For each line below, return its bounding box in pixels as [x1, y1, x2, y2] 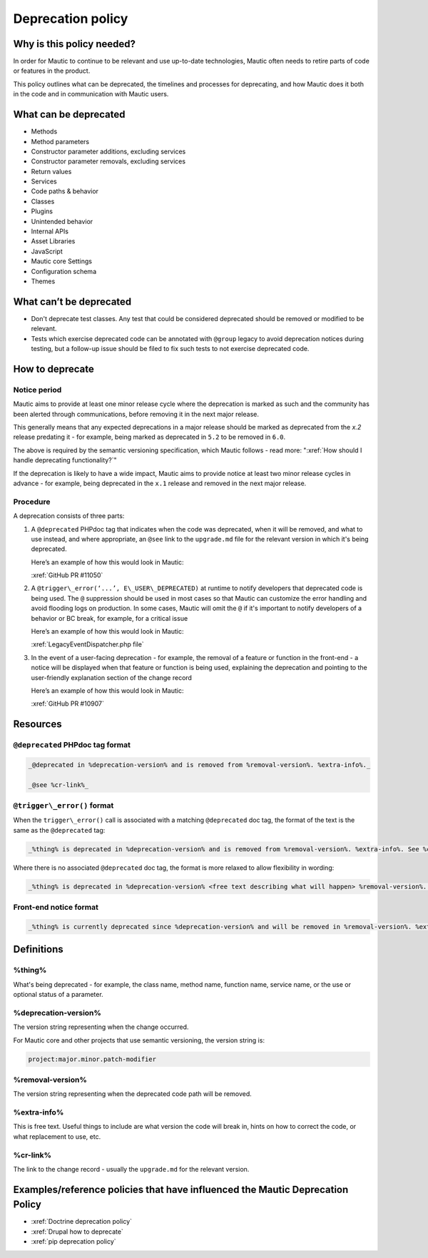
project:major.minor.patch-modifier [28, 1055, 157, 1063]
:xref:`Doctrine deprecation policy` [31, 1217, 132, 1226]
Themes [31, 277, 56, 285]
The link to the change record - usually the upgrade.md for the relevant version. [13, 1165, 250, 1173]
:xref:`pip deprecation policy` [31, 1237, 117, 1246]
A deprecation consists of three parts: [13, 512, 125, 520]
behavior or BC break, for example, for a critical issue [31, 614, 188, 622]
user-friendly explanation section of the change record [31, 673, 193, 681]
